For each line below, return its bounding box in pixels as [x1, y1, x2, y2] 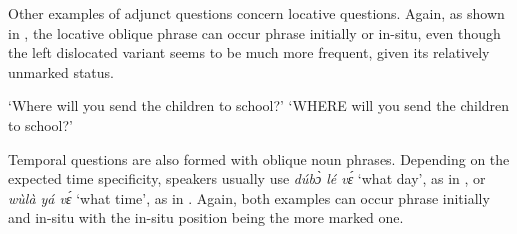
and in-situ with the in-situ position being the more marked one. [8, 207, 404, 228]
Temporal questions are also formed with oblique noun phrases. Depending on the [8, 148, 510, 169]
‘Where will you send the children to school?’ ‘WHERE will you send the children [8, 95, 510, 116]
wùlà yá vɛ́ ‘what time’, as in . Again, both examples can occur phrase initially [8, 187, 490, 208]
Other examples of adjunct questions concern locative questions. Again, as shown [8, 3, 505, 23]
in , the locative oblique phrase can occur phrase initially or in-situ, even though [8, 22, 501, 43]
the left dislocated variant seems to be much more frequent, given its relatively [8, 42, 490, 63]
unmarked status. [8, 61, 114, 82]
